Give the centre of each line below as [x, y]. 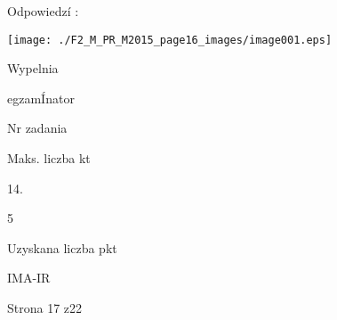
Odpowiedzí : [43, 11]
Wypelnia [33, 68]
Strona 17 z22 [45, 308]
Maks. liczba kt [49, 158]
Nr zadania [37, 128]
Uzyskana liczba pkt [62, 247]
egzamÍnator [41, 98]
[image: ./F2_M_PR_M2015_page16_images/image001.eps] [170, 40]
